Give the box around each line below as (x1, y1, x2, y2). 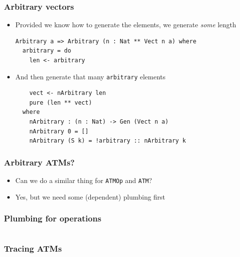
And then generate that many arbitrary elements (15, 71, 166, 81)
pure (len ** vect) (29, 99, 92, 106)
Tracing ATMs (4, 242, 62, 255)
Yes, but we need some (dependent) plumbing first (15, 191, 166, 202)
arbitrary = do (22, 47, 71, 55)
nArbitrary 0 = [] (29, 128, 89, 135)
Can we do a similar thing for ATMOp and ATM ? (15, 175, 152, 185)
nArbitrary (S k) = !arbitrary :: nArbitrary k (29, 137, 186, 145)
